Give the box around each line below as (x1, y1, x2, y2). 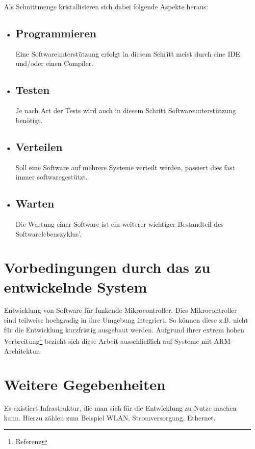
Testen (15, 82, 50, 97)
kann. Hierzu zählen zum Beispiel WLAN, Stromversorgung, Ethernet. (4, 412, 216, 422)
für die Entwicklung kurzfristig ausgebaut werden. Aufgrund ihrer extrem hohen (4, 324, 244, 334)
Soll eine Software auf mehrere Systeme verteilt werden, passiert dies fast (15, 162, 235, 172)
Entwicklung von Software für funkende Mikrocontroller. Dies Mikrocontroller (4, 305, 237, 315)
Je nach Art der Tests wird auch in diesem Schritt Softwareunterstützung (15, 105, 236, 116)
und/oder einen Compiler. (15, 58, 94, 68)
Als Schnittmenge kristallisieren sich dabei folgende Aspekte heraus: (4, 1, 208, 11)
